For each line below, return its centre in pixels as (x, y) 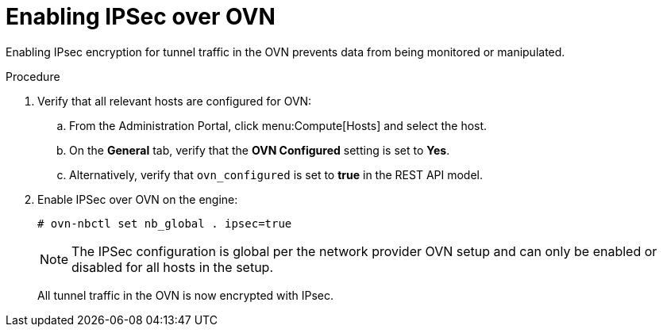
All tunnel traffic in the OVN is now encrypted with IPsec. (185, 295)
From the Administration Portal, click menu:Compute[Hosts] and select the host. (278, 125)
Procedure (33, 76)
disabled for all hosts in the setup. (173, 267)
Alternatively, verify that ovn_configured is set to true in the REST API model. (276, 174)
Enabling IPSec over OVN (141, 17)
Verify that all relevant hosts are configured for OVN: (175, 101)
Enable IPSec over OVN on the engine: (138, 199)
